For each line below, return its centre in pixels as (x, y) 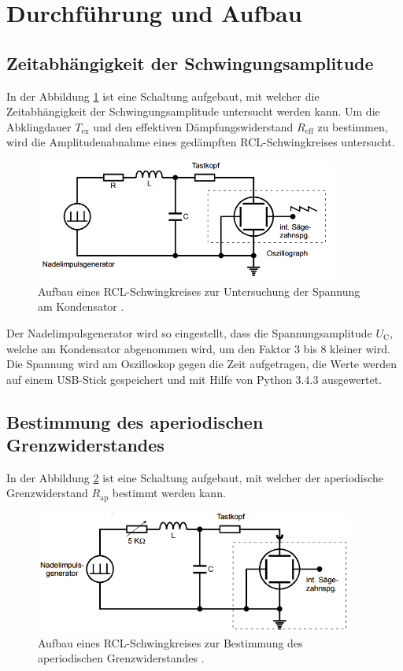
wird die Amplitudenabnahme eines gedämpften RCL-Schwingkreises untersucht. (201, 142)
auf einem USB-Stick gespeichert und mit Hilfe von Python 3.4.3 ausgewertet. (194, 379)
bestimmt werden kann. (169, 493)
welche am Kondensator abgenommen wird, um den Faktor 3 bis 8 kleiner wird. (198, 348)
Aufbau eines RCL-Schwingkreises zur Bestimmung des (170, 642)
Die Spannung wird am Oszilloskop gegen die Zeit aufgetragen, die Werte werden (201, 364)
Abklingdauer (39, 126)
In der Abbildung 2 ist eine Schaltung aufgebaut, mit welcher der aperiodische (195, 477)
